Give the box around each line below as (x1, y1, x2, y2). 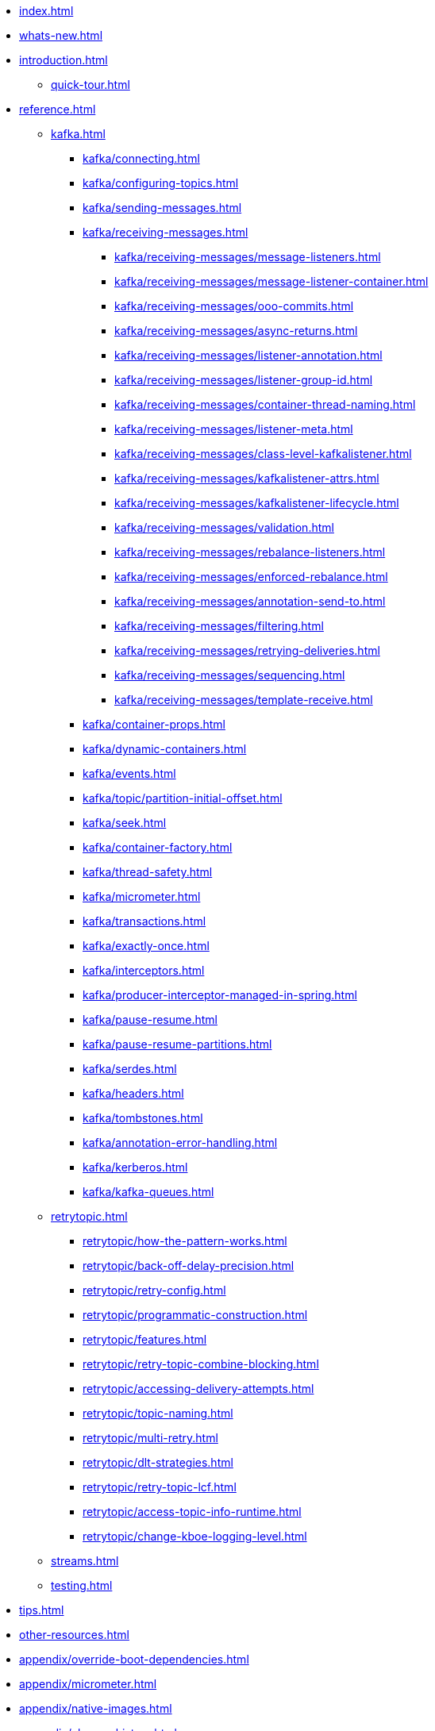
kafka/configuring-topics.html (83, 176, 239, 190)
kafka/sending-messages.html (83, 201, 242, 214)
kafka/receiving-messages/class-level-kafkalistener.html (114, 447, 412, 460)
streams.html (51, 1554, 119, 1568)
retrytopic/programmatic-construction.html (83, 1308, 308, 1321)
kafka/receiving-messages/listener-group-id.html (114, 373, 373, 387)
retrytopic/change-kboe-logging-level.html (83, 1529, 307, 1543)
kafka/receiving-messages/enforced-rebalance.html (114, 570, 388, 583)
